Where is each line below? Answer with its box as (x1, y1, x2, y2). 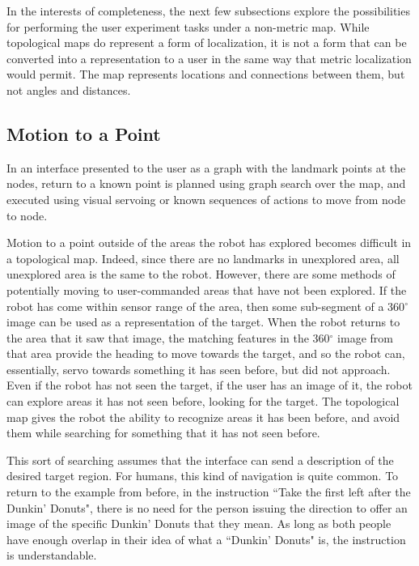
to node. (6, 206, 48, 223)
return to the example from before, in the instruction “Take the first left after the (6, 483, 411, 500)
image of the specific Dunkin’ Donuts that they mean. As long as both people (6, 515, 391, 532)
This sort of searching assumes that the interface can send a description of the (6, 451, 394, 468)
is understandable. (6, 547, 97, 564)
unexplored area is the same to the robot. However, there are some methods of (6, 266, 396, 283)
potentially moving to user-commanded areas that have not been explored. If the (6, 281, 407, 298)
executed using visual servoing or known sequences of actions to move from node (6, 190, 406, 207)
